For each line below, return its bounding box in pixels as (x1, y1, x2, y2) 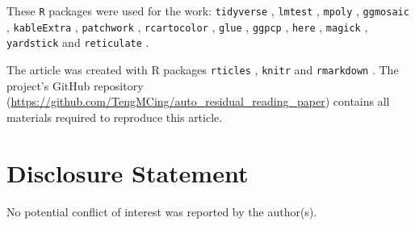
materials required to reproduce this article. (6, 108, 223, 125)
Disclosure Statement (6, 156, 249, 189)
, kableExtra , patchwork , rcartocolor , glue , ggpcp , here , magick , (6, 18, 368, 35)
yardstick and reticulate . (6, 34, 149, 51)
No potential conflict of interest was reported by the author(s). (6, 203, 317, 220)
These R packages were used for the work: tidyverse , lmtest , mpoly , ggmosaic (6, 2, 409, 19)
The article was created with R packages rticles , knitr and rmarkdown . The (6, 61, 399, 77)
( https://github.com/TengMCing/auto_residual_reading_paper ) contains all (6, 93, 390, 110)
